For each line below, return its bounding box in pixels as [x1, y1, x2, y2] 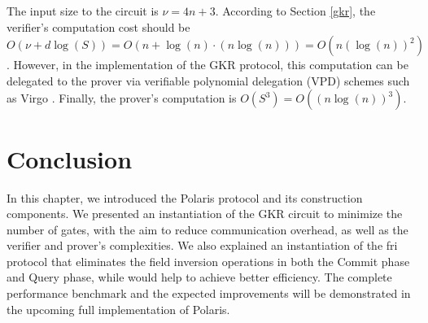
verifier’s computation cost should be [7, 18, 190, 35]
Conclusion [7, 142, 133, 175]
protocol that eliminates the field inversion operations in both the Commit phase [7, 252, 410, 269]
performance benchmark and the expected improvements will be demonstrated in [7, 285, 411, 302]
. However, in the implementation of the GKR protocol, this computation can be [7, 56, 408, 73]
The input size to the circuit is [7, 2, 159, 19]
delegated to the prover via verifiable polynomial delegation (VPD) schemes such [7, 72, 410, 89]
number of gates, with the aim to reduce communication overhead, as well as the [7, 220, 408, 238]
